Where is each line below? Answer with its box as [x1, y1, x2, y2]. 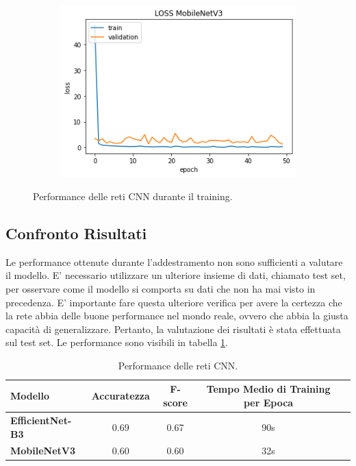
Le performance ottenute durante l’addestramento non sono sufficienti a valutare [5, 254, 343, 269]
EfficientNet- [10, 413, 72, 427]
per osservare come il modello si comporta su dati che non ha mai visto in [5, 281, 316, 295]
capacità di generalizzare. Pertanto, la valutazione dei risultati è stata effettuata [5, 321, 341, 336]
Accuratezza [91, 389, 150, 403]
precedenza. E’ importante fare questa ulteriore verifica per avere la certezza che [5, 295, 342, 309]
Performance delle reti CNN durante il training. [33, 188, 233, 203]
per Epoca [243, 395, 294, 410]
